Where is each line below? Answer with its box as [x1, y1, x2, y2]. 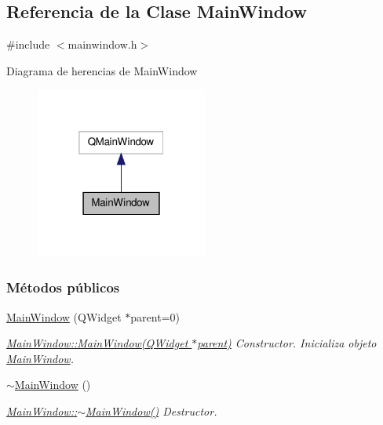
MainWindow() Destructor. [86, 402, 217, 419]
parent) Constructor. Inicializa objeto [197, 335, 377, 351]
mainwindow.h [67, 36, 137, 53]
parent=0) [130, 308, 180, 325]
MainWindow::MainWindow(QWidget [6, 335, 188, 351]
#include [6, 36, 50, 53]
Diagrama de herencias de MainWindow [6, 62, 198, 78]
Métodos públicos [6, 278, 120, 297]
